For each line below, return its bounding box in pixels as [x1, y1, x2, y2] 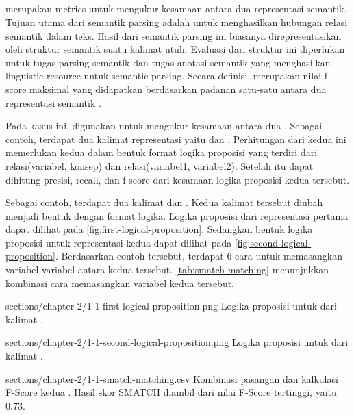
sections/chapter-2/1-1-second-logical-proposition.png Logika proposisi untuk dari [5, 335, 349, 349]
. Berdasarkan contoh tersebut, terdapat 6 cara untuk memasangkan [55, 249, 342, 263]
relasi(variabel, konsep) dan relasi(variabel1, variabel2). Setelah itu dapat [5, 158, 314, 173]
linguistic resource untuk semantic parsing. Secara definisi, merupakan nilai [5, 68, 322, 83]
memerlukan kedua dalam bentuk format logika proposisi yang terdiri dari [5, 145, 318, 160]
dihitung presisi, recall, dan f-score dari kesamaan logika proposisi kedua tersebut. [5, 172, 350, 186]
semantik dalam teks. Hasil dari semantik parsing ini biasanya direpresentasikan [5, 28, 342, 42]
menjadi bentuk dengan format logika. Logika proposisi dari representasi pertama [5, 208, 349, 223]
